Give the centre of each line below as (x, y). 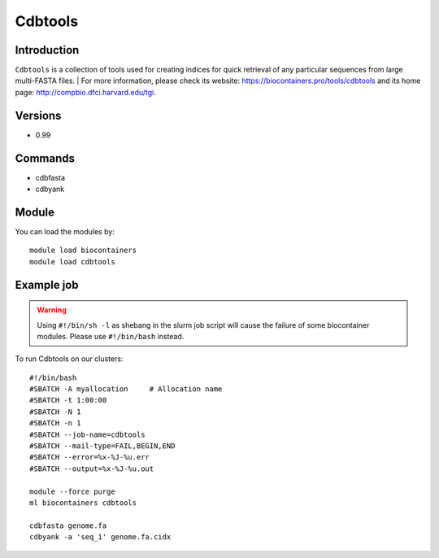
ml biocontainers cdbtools (83, 503)
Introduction (47, 50)
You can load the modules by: (65, 231)
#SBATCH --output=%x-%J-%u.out (92, 469)
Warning (52, 310)
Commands (45, 158)
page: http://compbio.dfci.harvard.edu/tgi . (85, 92)
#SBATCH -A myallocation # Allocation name (126, 389)
